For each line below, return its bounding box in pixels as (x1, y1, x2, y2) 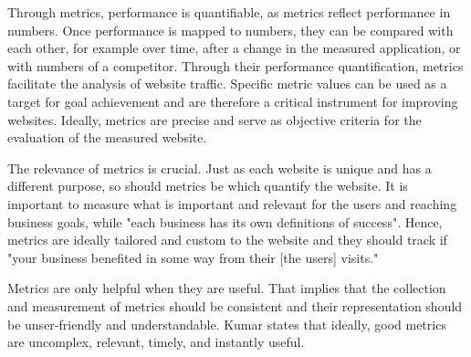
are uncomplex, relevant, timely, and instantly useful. (7, 332, 305, 352)
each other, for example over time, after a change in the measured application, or (7, 38, 461, 58)
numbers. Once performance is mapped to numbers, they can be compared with (7, 20, 454, 39)
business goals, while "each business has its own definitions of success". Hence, (7, 212, 443, 231)
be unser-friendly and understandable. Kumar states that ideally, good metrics (7, 314, 446, 333)
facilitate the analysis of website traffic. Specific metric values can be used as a (7, 74, 447, 93)
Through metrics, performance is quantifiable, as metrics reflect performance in (7, 3, 451, 21)
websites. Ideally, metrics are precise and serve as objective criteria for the (7, 110, 422, 129)
